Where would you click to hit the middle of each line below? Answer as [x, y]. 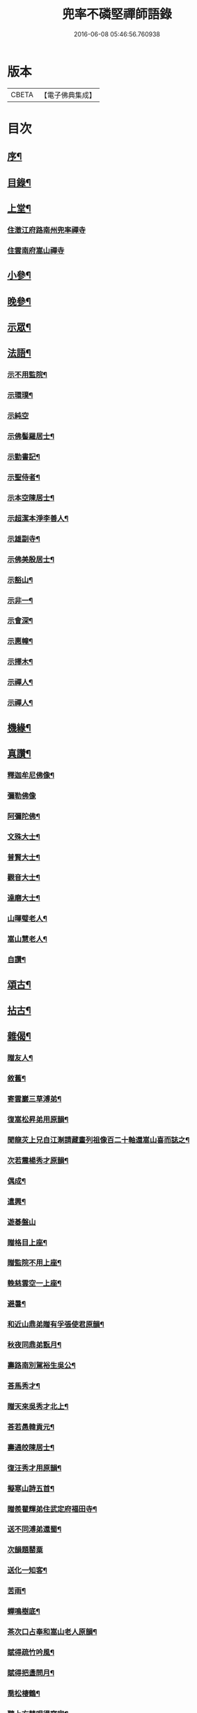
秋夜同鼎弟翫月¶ [34, 1345]
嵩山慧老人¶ [27, 939]
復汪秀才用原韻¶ [34, 1468]
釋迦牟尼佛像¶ [31, 775]
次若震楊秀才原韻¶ [38, 1160]
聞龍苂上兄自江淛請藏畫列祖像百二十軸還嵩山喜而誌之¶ [98, 1140]
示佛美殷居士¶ [31, 559]
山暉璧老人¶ [27, 918]
